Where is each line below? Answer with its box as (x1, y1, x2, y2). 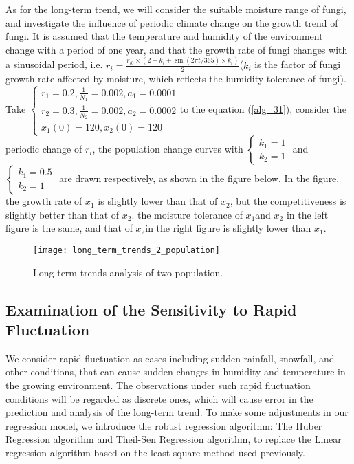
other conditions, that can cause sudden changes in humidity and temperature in (5, 364, 346, 379)
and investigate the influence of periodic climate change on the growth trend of (5, 15, 338, 30)
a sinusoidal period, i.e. (5, 57, 103, 71)
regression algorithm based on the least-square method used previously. (5, 445, 305, 459)
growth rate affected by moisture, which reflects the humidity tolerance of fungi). (5, 71, 346, 85)
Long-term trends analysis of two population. (33, 265, 223, 279)
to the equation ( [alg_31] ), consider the (179, 102, 346, 116)
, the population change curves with (92, 142, 243, 156)
